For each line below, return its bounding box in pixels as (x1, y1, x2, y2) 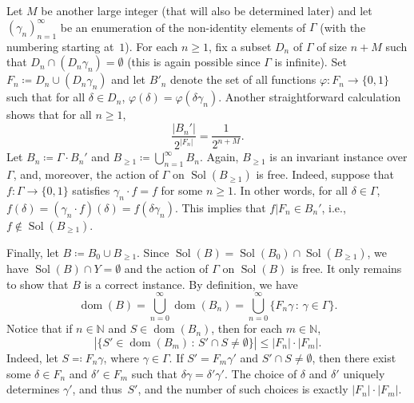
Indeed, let (6, 349, 58, 365)
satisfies (72, 182, 110, 199)
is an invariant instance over (269, 148, 408, 165)
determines (6, 381, 60, 397)
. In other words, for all (233, 182, 348, 199)
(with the (320, 18, 366, 35)
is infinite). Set (274, 53, 347, 70)
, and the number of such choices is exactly (137, 381, 348, 397)
